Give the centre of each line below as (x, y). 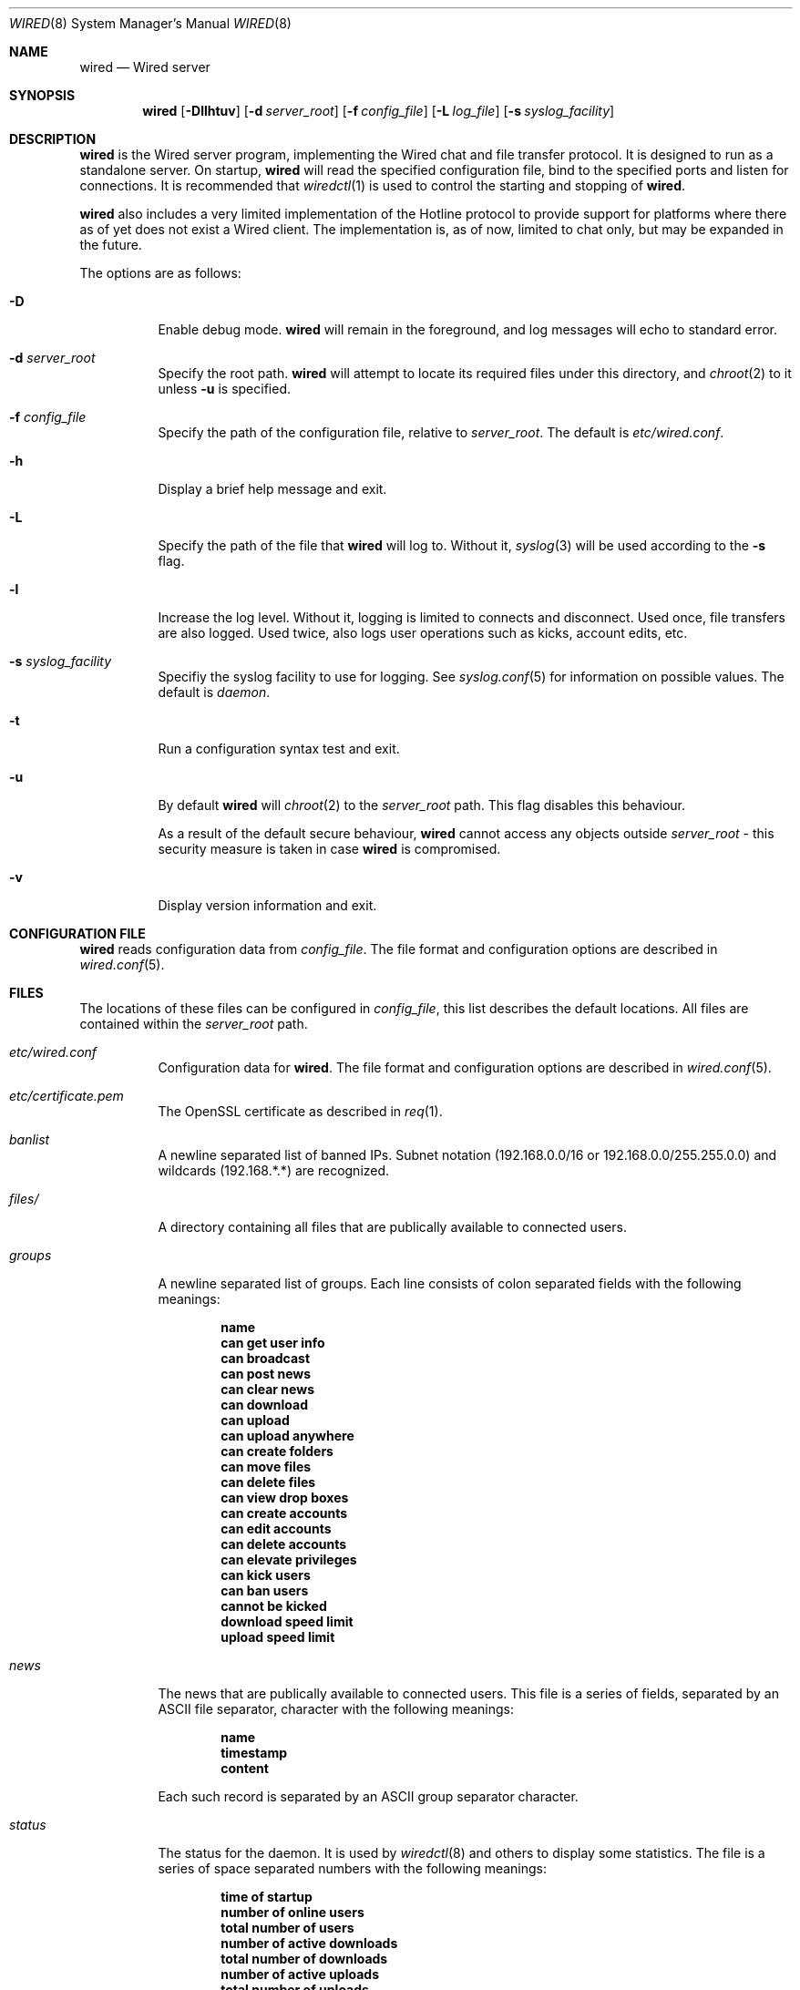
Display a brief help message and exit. (272, 489)
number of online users (292, 1912)
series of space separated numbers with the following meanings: (353, 1868)
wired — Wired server (145, 67)
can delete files (268, 1482)
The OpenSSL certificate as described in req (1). (300, 1111)
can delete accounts (284, 1544)
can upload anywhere (287, 1436)
